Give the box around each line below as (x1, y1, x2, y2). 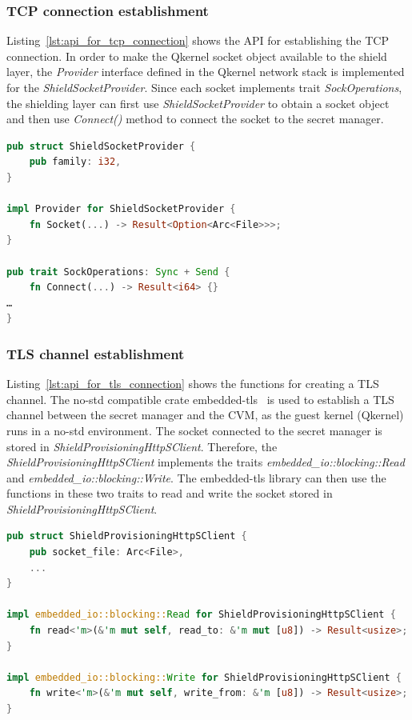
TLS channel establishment (6, 343, 185, 363)
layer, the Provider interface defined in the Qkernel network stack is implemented (6, 63, 405, 80)
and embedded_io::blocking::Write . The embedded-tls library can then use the (6, 469, 386, 486)
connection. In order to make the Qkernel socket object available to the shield (6, 47, 387, 64)
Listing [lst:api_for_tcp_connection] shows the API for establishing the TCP (6, 32, 389, 49)
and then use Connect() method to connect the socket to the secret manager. (6, 110, 384, 127)
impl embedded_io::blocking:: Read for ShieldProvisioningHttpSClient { (6, 609, 396, 621)
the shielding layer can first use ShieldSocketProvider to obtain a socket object (6, 94, 390, 111)
